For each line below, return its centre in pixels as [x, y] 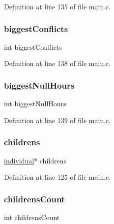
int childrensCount [32, 217]
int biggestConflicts [33, 47]
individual [19, 160]
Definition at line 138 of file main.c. [57, 63]
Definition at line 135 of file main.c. [57, 6]
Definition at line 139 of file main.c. [57, 120]
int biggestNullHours [35, 104]
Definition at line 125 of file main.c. [57, 177]
